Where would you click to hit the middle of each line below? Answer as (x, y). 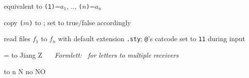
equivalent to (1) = (32, 6)
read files (17, 39)
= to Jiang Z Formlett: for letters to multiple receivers (91, 55)
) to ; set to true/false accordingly (80, 22)
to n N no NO (25, 71)
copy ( (14, 22)
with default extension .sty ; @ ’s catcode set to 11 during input (152, 39)
